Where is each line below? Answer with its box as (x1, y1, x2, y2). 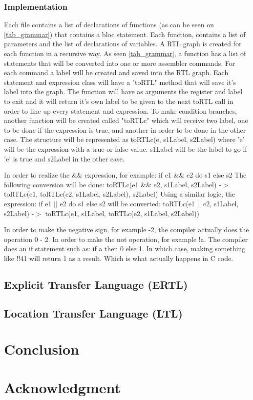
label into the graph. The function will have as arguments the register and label (4, 86, 243, 97)
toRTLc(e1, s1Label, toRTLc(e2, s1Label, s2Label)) (45, 208, 200, 218)
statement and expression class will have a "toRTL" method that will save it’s (4, 77, 236, 87)
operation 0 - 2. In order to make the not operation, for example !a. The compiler (4, 234, 248, 244)
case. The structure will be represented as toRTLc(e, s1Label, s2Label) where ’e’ (4, 134, 245, 144)
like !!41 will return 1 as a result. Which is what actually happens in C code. (4, 253, 233, 263)
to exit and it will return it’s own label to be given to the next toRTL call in (4, 96, 233, 106)
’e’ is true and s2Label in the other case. (4, 153, 125, 163)
